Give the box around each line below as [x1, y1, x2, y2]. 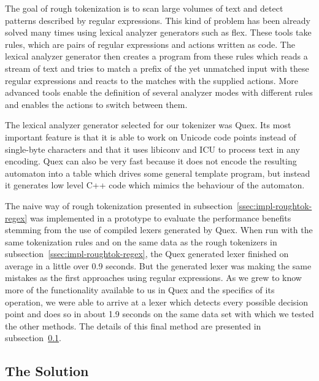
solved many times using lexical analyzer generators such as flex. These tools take [5, 26, 312, 39]
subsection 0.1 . [5, 331, 61, 344]
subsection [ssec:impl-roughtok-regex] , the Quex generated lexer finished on [5, 247, 289, 260]
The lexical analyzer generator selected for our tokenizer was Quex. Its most [5, 118, 291, 131]
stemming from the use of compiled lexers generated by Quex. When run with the [5, 223, 313, 236]
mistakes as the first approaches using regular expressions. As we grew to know [5, 271, 302, 284]
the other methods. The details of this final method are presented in [5, 319, 261, 332]
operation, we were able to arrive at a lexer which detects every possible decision [5, 295, 308, 308]
